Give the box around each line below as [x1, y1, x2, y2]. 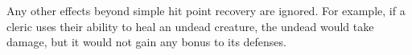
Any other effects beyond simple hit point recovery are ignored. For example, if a [6, 2, 406, 18]
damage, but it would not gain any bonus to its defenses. [6, 33, 286, 50]
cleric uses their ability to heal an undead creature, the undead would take [6, 18, 374, 34]
